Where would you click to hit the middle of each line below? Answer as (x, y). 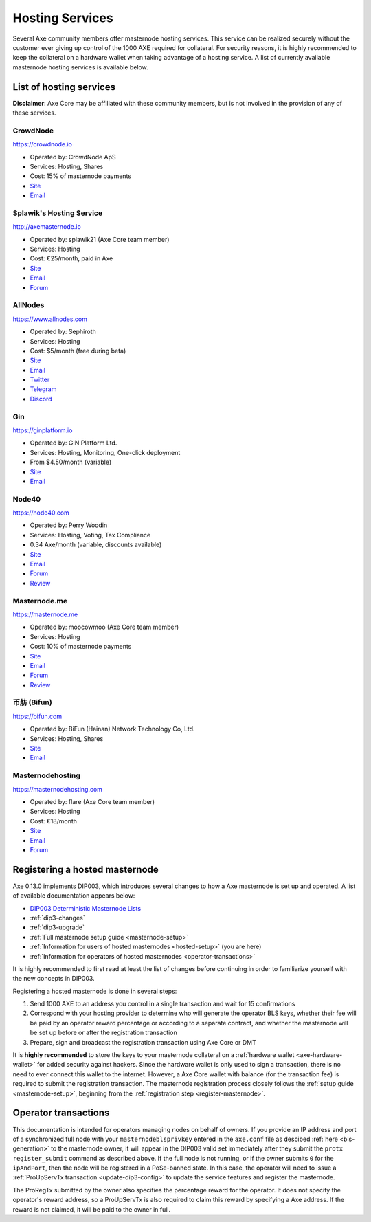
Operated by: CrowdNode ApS (73, 157)
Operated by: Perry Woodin (69, 525)
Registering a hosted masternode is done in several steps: (95, 991)
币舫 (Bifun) (33, 702)
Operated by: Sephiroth (63, 332)
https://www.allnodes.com (50, 319)
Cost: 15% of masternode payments (81, 176)
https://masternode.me (45, 614)
